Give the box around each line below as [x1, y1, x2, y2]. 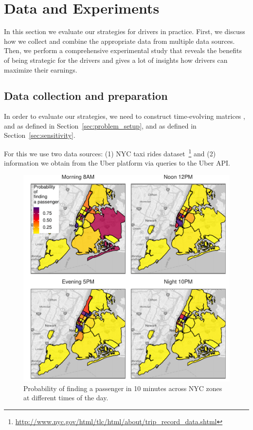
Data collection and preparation [4, 88, 168, 103]
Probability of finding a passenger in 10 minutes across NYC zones [23, 383, 222, 393]
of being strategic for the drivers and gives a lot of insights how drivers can [4, 55, 228, 65]
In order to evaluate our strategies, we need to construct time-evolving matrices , [4, 111, 245, 121]
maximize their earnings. [4, 64, 77, 75]
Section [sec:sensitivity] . [4, 130, 75, 140]
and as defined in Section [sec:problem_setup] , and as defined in [4, 120, 197, 131]
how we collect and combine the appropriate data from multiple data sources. [4, 36, 235, 46]
